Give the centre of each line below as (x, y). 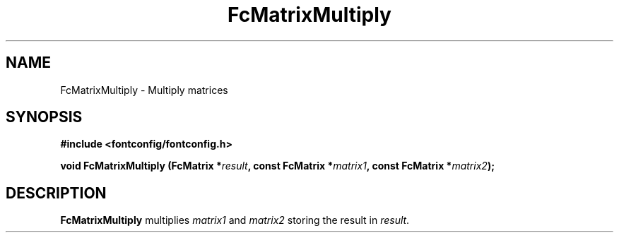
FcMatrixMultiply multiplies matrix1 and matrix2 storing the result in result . (235, 220)
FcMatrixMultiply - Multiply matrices (144, 90)
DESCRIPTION (56, 193)
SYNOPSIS (44, 117)
